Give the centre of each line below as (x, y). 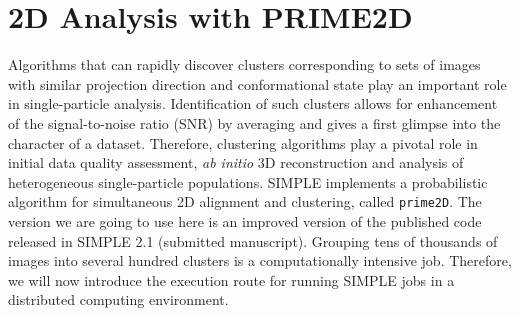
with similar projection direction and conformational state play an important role (257, 83)
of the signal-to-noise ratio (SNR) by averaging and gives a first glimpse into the (254, 122)
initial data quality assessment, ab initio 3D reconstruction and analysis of (236, 162)
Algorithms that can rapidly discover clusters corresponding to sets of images (244, 64)
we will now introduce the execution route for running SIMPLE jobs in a (231, 279)
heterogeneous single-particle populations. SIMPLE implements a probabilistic (248, 181)
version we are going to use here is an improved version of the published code (245, 220)
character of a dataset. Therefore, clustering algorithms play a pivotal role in (243, 142)
